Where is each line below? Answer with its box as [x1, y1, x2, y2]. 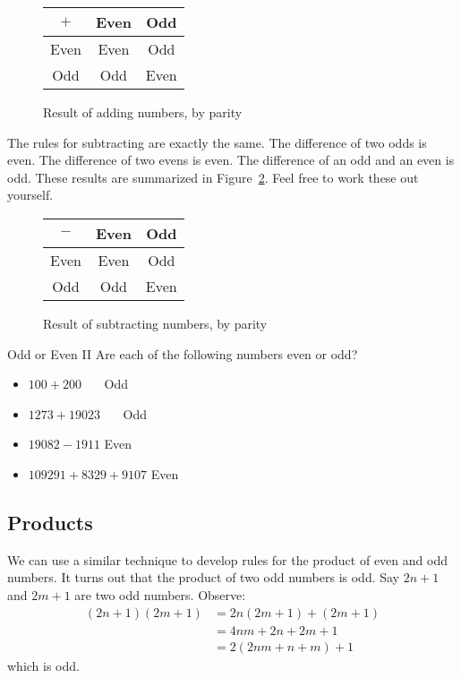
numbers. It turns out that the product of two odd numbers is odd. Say [7, 568, 400, 587]
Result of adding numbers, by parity [43, 103, 243, 121]
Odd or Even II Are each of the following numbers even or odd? [7, 344, 358, 363]
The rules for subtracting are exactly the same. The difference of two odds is [7, 133, 427, 151]
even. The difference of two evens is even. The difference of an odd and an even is [7, 150, 455, 169]
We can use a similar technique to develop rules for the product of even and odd [7, 550, 448, 569]
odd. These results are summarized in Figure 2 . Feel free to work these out [7, 167, 419, 186]
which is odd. [7, 656, 80, 674]
